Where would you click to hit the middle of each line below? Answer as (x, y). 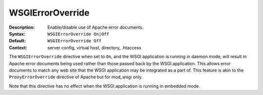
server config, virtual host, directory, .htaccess (94, 47)
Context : (18, 47)
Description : (22, 27)
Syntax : (17, 34)
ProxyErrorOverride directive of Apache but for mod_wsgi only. (76, 77)
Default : (18, 41)
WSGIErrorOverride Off (75, 41)
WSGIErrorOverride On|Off (78, 34)
